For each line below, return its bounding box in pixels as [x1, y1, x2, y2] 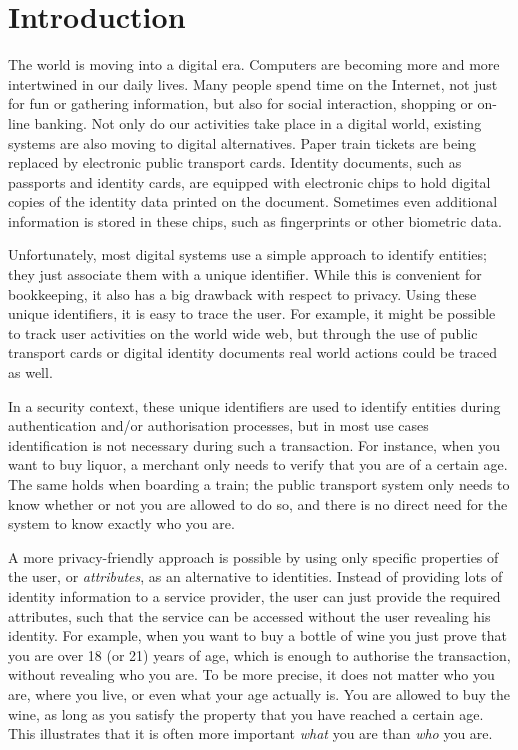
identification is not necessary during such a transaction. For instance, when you [8, 434, 500, 455]
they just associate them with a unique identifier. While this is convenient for [8, 264, 482, 285]
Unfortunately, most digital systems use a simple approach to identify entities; [8, 244, 487, 265]
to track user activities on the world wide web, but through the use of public [8, 322, 478, 343]
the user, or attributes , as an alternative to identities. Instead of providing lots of [8, 566, 503, 587]
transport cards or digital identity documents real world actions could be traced [8, 342, 498, 363]
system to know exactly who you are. [8, 513, 235, 534]
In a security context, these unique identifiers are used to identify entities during [8, 395, 501, 416]
